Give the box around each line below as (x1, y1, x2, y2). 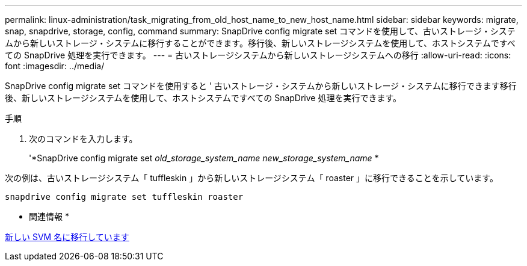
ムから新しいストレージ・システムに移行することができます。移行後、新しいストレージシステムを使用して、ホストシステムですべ (5, 38, 516, 48)
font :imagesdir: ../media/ (5, 61, 105, 71)
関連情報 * (29, 211, 69, 221)
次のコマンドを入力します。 (29, 134, 138, 144)
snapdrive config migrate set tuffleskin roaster (5, 192, 244, 202)
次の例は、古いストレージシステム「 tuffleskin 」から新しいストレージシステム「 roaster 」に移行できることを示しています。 (5, 173, 498, 183)
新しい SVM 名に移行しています (5, 232, 129, 242)
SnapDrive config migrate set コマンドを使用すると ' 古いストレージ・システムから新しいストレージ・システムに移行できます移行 (5, 81, 517, 91)
